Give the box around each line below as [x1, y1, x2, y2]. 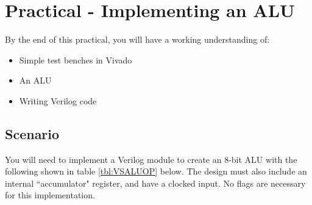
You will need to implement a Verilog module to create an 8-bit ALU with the [5, 153, 297, 165]
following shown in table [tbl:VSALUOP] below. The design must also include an [5, 165, 307, 178]
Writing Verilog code [19, 94, 97, 107]
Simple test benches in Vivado [19, 53, 132, 66]
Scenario [5, 124, 60, 143]
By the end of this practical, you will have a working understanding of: [5, 33, 270, 46]
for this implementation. [5, 189, 95, 201]
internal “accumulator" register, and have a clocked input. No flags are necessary [5, 176, 306, 189]
